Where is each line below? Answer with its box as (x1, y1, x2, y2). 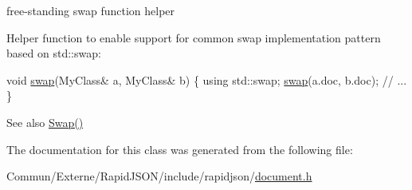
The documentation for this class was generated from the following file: (6, 141, 353, 157)
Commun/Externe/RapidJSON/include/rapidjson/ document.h (6, 168, 312, 184)
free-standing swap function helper (6, 2, 175, 18)
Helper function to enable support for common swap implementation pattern (6, 29, 381, 46)
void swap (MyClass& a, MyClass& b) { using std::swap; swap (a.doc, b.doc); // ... (6, 71, 407, 88)
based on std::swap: (6, 45, 101, 61)
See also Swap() (6, 113, 84, 130)
